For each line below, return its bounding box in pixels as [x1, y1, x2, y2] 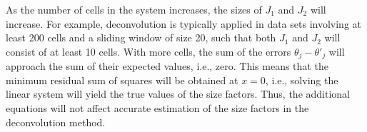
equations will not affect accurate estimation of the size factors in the [6, 101, 309, 116]
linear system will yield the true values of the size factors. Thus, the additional [6, 86, 351, 101]
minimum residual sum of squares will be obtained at [6, 72, 238, 87]
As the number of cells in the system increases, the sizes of [6, 2, 262, 16]
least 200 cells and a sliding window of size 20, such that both [6, 30, 276, 45]
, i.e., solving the [265, 72, 338, 87]
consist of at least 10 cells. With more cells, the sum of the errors [6, 44, 291, 59]
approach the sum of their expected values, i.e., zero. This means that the [6, 59, 328, 73]
